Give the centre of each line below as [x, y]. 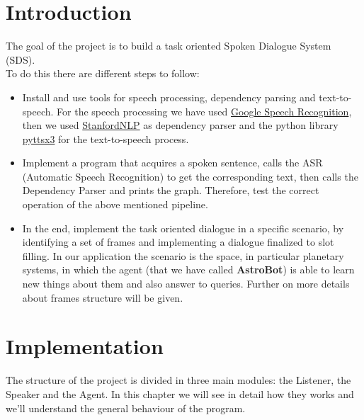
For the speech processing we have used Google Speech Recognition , [204, 111]
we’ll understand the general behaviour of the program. [126, 408]
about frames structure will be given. [103, 297]
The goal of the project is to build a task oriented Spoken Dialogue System [169, 46]
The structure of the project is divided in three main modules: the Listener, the [178, 380]
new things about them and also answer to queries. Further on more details [186, 284]
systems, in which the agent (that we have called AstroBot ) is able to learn [188, 269]
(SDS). [21, 59]
